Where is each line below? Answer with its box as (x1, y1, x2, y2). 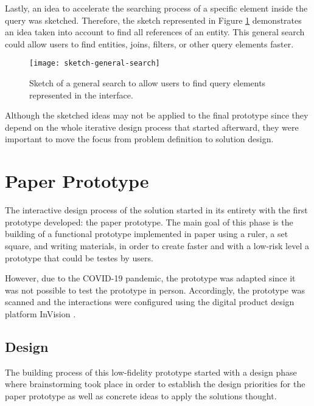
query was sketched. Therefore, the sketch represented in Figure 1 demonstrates (5, 13, 302, 26)
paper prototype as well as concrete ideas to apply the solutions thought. (5, 389, 277, 402)
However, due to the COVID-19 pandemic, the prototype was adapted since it (5, 272, 296, 284)
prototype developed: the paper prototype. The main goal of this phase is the (5, 215, 293, 228)
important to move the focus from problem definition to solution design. (5, 132, 274, 145)
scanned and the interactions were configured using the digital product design (5, 295, 295, 308)
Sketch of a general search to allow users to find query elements (29, 77, 266, 89)
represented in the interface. (29, 88, 133, 101)
